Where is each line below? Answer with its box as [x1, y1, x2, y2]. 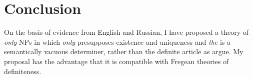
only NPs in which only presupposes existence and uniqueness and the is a [4, 36, 230, 47]
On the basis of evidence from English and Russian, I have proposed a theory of [4, 27, 249, 37]
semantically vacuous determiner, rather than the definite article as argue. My [4, 46, 243, 57]
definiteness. [4, 66, 41, 76]
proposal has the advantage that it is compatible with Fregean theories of [4, 56, 229, 66]
